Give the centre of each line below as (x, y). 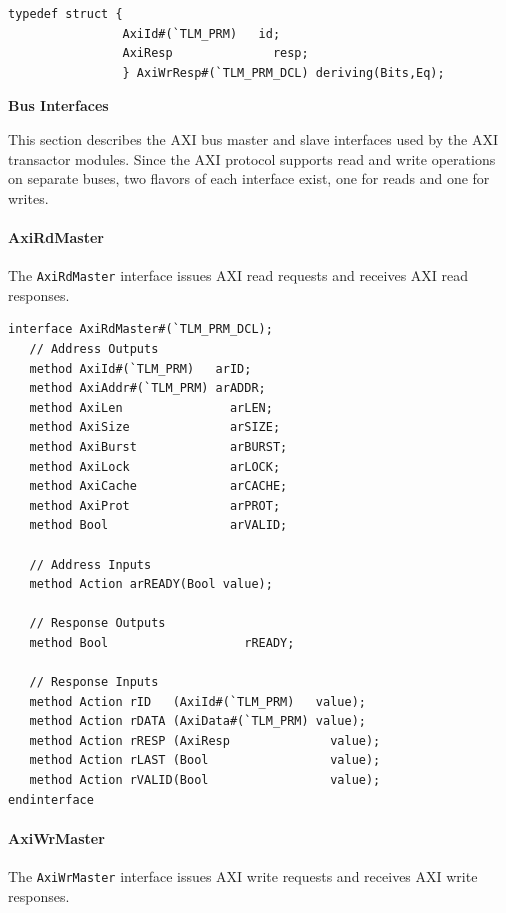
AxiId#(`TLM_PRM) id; (201, 33)
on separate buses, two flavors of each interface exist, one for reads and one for (249, 178)
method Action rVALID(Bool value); (205, 780)
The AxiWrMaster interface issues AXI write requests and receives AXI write (243, 876)
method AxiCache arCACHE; (158, 486)
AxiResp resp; (215, 53)
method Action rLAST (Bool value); (205, 760)
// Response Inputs (94, 682)
